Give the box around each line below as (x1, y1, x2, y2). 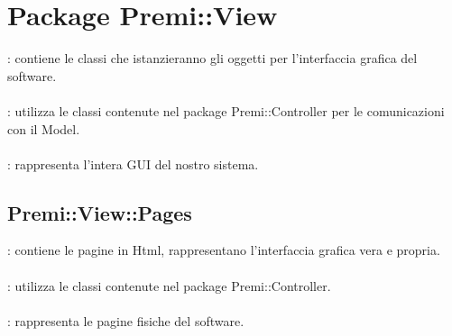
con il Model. (7, 119, 80, 138)
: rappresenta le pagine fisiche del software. (7, 311, 244, 330)
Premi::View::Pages (7, 198, 192, 226)
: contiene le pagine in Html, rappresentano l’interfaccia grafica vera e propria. (7, 241, 440, 259)
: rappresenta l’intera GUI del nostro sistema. (7, 154, 259, 173)
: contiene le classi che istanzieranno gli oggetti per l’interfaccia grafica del (7, 49, 418, 68)
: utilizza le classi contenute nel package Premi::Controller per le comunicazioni (7, 101, 445, 120)
